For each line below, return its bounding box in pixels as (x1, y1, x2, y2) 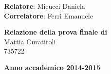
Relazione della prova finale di (4, 27, 107, 37)
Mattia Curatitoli (4, 36, 56, 46)
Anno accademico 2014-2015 (4, 62, 100, 72)
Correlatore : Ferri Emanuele (4, 10, 93, 20)
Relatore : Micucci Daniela (4, 1, 85, 11)
